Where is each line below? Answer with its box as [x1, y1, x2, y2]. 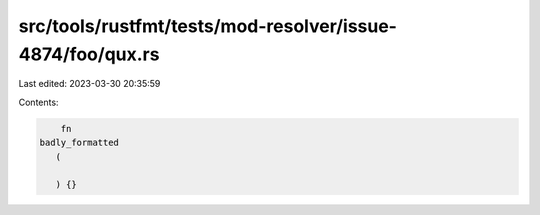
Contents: [18, 96, 59, 108]
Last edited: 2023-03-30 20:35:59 [18, 78, 161, 90]
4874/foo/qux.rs [18, 43, 160, 65]
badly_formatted [39, 137, 120, 149]
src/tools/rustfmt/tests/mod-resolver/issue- [18, 15, 397, 37]
